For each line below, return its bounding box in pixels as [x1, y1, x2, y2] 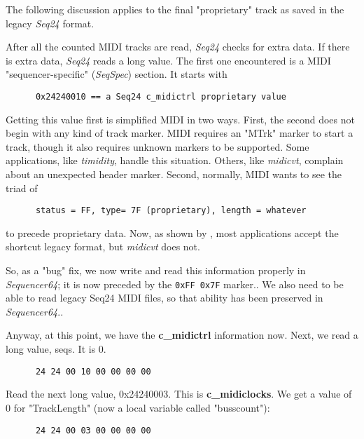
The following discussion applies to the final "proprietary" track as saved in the [6, 2, 344, 16]
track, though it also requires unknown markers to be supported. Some [6, 139, 309, 154]
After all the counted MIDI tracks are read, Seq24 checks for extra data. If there [6, 39, 350, 54]
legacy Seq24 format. [6, 15, 94, 30]
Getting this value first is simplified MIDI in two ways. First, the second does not [6, 112, 355, 126]
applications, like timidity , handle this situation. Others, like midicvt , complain [6, 153, 344, 168]
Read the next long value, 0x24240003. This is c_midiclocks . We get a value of [6, 386, 352, 401]
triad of [6, 180, 38, 195]
